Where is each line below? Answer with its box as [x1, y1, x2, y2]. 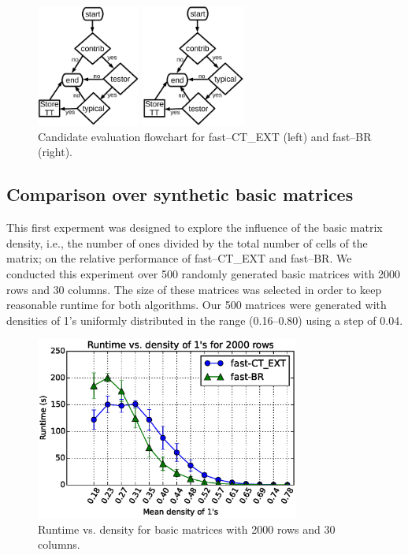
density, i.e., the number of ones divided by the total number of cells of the [6, 234, 368, 251]
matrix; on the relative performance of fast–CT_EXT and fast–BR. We [6, 250, 352, 266]
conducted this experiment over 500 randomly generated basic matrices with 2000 [6, 265, 401, 281]
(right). [38, 143, 73, 160]
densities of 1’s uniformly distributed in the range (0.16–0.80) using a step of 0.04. [6, 311, 403, 328]
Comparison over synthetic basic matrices [6, 182, 354, 207]
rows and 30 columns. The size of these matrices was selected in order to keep [6, 281, 382, 297]
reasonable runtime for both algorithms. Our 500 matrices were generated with [6, 296, 387, 313]
